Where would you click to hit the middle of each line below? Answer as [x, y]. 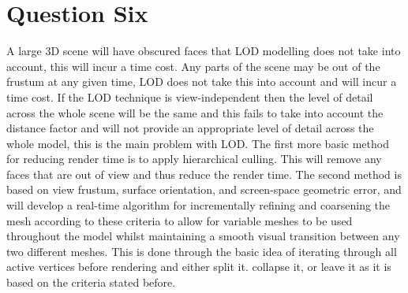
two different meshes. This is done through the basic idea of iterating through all [202, 251]
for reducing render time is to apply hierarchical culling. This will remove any [194, 159]
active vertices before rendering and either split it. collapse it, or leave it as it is [199, 267]
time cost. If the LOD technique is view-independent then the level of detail [190, 96]
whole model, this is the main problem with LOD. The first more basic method [198, 143]
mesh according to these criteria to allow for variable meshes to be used [180, 220]
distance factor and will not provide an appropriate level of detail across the [190, 128]
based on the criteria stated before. [91, 282]
